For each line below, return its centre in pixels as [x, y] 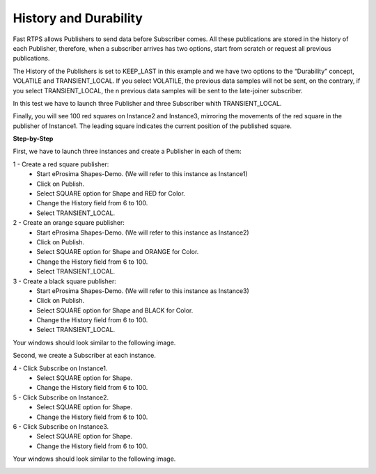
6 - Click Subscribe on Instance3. [61, 427]
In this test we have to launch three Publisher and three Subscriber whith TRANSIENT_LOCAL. [147, 103]
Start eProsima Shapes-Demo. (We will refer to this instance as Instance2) [143, 232]
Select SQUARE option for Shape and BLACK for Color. [115, 310]
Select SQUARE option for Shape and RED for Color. [111, 193]
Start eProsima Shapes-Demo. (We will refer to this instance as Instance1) [142, 174]
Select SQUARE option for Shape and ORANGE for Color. [118, 252]
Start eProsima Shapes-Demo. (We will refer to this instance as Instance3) [143, 291]
